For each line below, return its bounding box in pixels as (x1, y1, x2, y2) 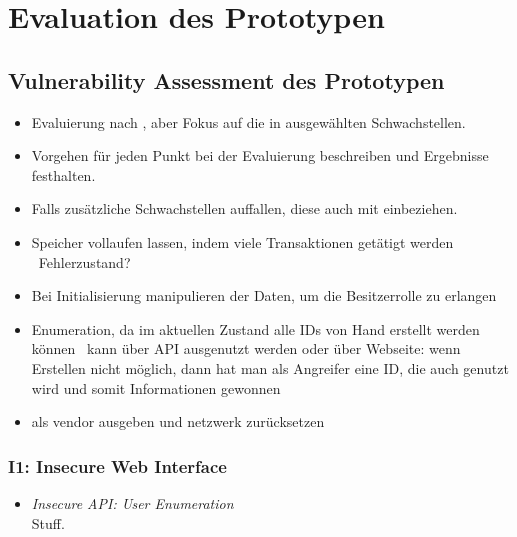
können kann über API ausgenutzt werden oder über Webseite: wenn (31, 338, 461, 359)
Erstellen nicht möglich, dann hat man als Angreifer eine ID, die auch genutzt (31, 357, 509, 378)
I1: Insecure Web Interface (8, 453, 227, 478)
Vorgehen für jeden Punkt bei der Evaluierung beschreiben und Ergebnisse (31, 145, 489, 166)
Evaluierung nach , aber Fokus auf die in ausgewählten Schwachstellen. (31, 111, 466, 132)
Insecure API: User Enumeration (31, 492, 234, 513)
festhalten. (31, 164, 96, 185)
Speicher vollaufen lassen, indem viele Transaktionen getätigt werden (31, 231, 454, 252)
